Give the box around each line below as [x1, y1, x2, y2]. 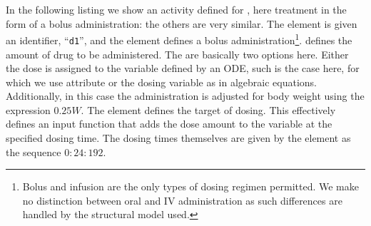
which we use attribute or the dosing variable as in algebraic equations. [6, 74, 317, 89]
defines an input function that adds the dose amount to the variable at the [6, 116, 332, 131]
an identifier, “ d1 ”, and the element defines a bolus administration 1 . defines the [6, 31, 352, 47]
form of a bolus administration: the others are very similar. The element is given [6, 16, 357, 31]
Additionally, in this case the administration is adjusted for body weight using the [6, 88, 365, 103]
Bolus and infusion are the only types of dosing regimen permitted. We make [22, 179, 359, 194]
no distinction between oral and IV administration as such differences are [22, 192, 342, 207]
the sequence [6, 144, 61, 159]
